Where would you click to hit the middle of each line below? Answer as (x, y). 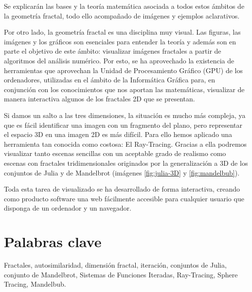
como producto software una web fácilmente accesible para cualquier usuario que (124, 198)
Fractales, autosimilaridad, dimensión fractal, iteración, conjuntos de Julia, (115, 265)
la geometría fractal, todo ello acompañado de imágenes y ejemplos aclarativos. (122, 15)
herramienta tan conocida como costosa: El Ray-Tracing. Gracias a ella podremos (126, 144)
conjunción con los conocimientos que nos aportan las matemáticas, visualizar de (124, 89)
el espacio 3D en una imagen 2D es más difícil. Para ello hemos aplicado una (118, 134)
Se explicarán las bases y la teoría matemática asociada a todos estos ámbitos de (124, 6)
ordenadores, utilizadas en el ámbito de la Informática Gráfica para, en (110, 80)
